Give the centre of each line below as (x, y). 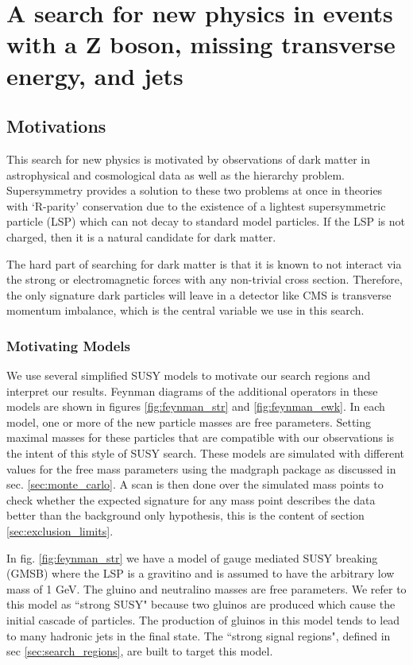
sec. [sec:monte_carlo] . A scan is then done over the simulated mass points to (195, 484)
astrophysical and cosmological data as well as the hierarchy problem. (176, 174)
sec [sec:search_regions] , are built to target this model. (140, 651)
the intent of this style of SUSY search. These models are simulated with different (206, 453)
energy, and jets (95, 75)
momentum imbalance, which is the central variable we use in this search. (185, 310)
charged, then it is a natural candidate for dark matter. (141, 236)
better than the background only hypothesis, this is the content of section (185, 515)
